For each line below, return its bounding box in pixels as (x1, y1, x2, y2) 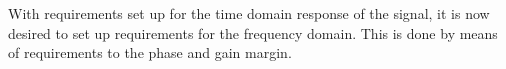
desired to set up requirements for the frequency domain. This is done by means (8, 22, 498, 43)
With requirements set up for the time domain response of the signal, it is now (8, 3, 490, 23)
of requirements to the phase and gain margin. (8, 42, 292, 63)
